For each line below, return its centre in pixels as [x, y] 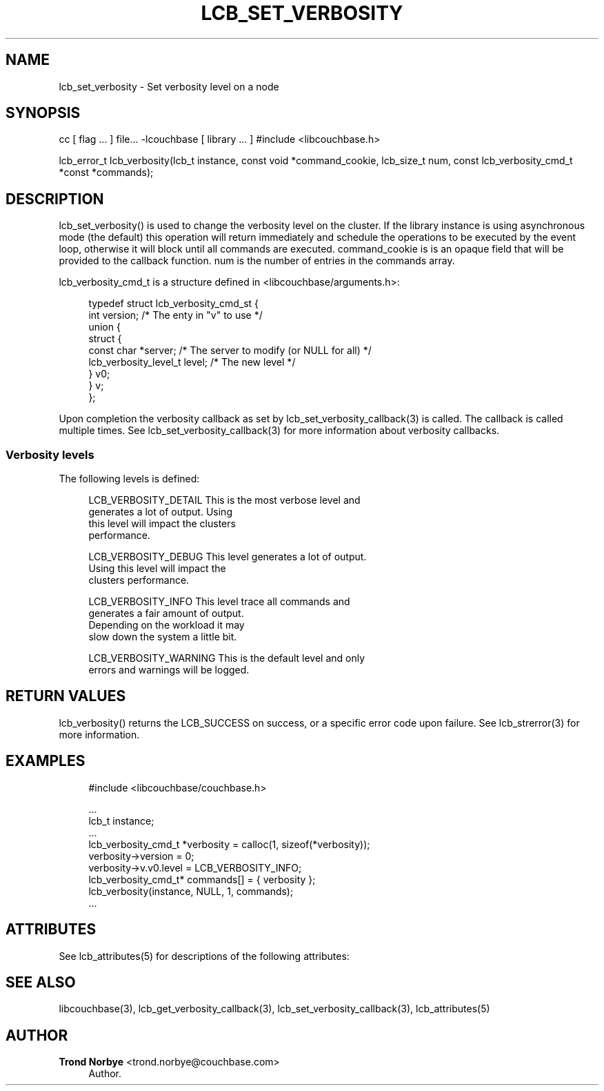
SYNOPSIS [43, 113]
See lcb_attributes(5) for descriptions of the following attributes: [204, 956]
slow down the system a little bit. [163, 637]
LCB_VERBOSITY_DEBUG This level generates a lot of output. [228, 557]
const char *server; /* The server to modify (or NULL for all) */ [230, 351]
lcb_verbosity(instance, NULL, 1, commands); [191, 891]
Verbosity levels [50, 454]
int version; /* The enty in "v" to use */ [175, 315]
